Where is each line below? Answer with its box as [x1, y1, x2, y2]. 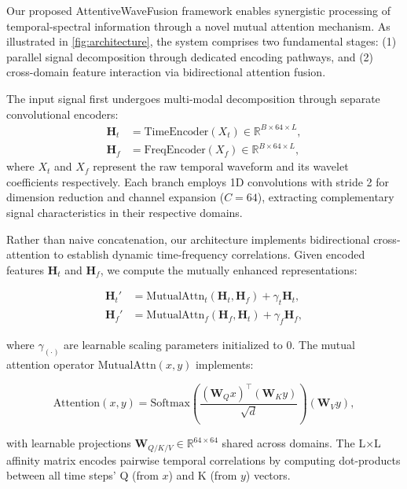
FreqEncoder [144, 145, 206, 156]
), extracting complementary [257, 189, 394, 205]
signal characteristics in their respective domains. [6, 204, 243, 220]
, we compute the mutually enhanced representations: [100, 261, 357, 278]
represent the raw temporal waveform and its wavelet [93, 158, 349, 175]
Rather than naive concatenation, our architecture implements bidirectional [6, 230, 370, 247]
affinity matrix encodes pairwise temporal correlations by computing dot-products [6, 451, 401, 468]
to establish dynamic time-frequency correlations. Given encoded [53, 246, 365, 263]
